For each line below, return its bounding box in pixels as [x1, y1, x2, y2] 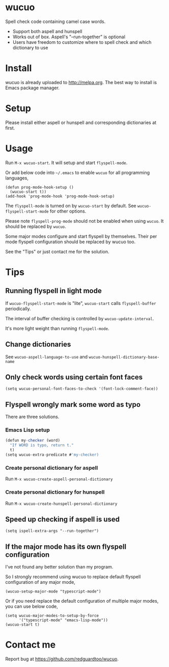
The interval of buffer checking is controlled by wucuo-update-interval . [5, 315, 154, 321]
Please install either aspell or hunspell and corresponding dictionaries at [5, 119, 157, 125]
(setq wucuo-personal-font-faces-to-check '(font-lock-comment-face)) [5, 387, 158, 392]
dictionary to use [12, 44, 48, 50]
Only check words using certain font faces [5, 373, 143, 381]
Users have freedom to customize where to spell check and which [12, 39, 152, 45]
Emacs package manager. [5, 85, 60, 91]
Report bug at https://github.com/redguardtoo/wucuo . [5, 656, 119, 662]
